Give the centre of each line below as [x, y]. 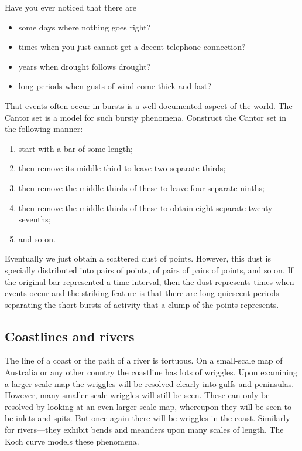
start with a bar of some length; [75, 148]
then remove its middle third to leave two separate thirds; [122, 168]
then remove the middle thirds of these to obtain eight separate [132, 207]
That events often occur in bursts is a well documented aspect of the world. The [149, 105]
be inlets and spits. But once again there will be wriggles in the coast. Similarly [147, 418]
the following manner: [44, 129]
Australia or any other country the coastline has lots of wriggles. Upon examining [151, 372]
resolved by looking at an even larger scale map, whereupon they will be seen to [148, 406]
